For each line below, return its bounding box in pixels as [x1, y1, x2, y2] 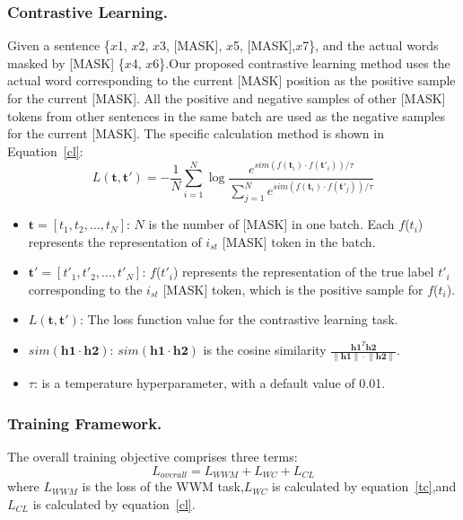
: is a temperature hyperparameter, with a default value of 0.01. [33, 374, 386, 392]
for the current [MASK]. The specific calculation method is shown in [7, 124, 384, 143]
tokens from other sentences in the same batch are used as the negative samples [7, 106, 445, 125]
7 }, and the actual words [302, 36, 439, 55]
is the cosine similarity [203, 340, 327, 359]
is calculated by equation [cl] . [32, 494, 196, 513]
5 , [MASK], [232, 36, 296, 55]
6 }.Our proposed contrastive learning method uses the [153, 53, 450, 72]
